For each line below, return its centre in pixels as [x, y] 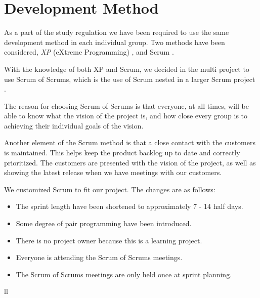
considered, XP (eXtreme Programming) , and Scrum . [89, 52]
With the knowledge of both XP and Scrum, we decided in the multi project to [127, 69]
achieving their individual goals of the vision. [74, 125]
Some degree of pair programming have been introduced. [104, 223]
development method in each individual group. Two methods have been [115, 42]
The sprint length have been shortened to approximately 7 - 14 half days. [129, 206]
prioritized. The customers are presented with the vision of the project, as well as [130, 162]
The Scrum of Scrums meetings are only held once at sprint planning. [124, 274]
